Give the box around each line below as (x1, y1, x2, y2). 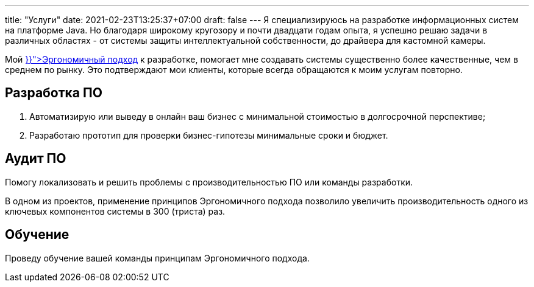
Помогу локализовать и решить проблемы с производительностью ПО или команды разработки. (5, 176, 413, 187)
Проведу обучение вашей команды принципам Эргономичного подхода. (5, 252, 310, 263)
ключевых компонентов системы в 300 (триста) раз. (5, 206, 226, 216)
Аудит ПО (5, 151, 66, 167)
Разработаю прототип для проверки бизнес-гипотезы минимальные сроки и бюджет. (29, 130, 388, 140)
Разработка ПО (5, 85, 102, 101)
